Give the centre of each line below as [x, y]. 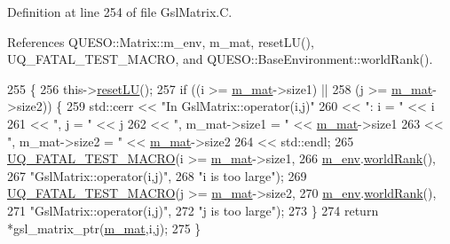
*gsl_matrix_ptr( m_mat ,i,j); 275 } [104, 228]
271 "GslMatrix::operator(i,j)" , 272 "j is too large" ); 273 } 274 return [193, 210]
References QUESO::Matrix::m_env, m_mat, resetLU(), [161, 41]
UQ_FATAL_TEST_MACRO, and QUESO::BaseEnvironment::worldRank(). [220, 59]
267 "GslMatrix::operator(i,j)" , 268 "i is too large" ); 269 [157, 175]
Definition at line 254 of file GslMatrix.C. [120, 12]
